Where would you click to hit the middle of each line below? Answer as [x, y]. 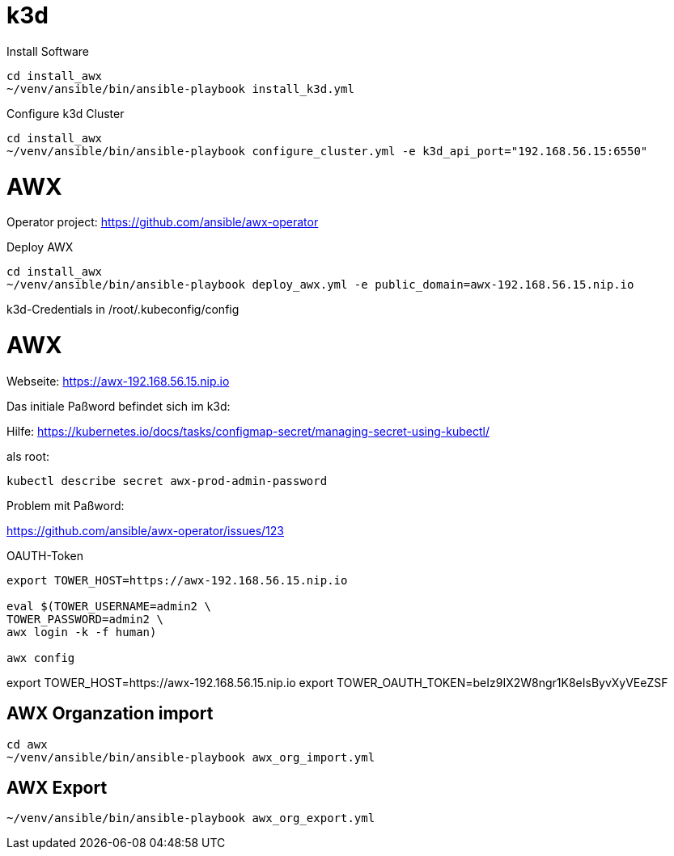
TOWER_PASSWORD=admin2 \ [85, 619]
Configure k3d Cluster [66, 113]
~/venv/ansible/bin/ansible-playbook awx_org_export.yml [191, 818]
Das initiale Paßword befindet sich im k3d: [119, 406]
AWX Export [57, 788]
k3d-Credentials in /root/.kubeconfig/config [123, 310]
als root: [28, 456]
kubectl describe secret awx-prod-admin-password [167, 481]
